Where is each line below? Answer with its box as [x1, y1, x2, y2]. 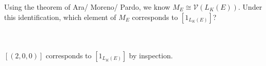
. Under [238, 2, 262, 12]
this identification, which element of [4, 11, 116, 22]
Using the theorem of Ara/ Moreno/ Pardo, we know [4, 2, 170, 12]
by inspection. [129, 50, 173, 60]
